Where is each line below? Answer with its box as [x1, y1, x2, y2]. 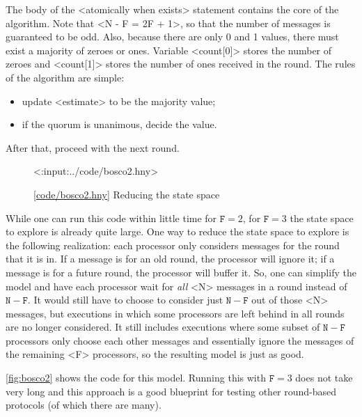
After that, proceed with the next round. [6, 140, 180, 155]
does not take [295, 370, 353, 385]
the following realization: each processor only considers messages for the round [6, 237, 340, 252]
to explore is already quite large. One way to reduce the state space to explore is [6, 224, 349, 239]
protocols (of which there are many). [6, 398, 162, 412]
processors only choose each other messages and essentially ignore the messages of [6, 333, 354, 347]
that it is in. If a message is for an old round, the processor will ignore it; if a [6, 251, 335, 266]
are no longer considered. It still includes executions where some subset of [6, 320, 320, 334]
